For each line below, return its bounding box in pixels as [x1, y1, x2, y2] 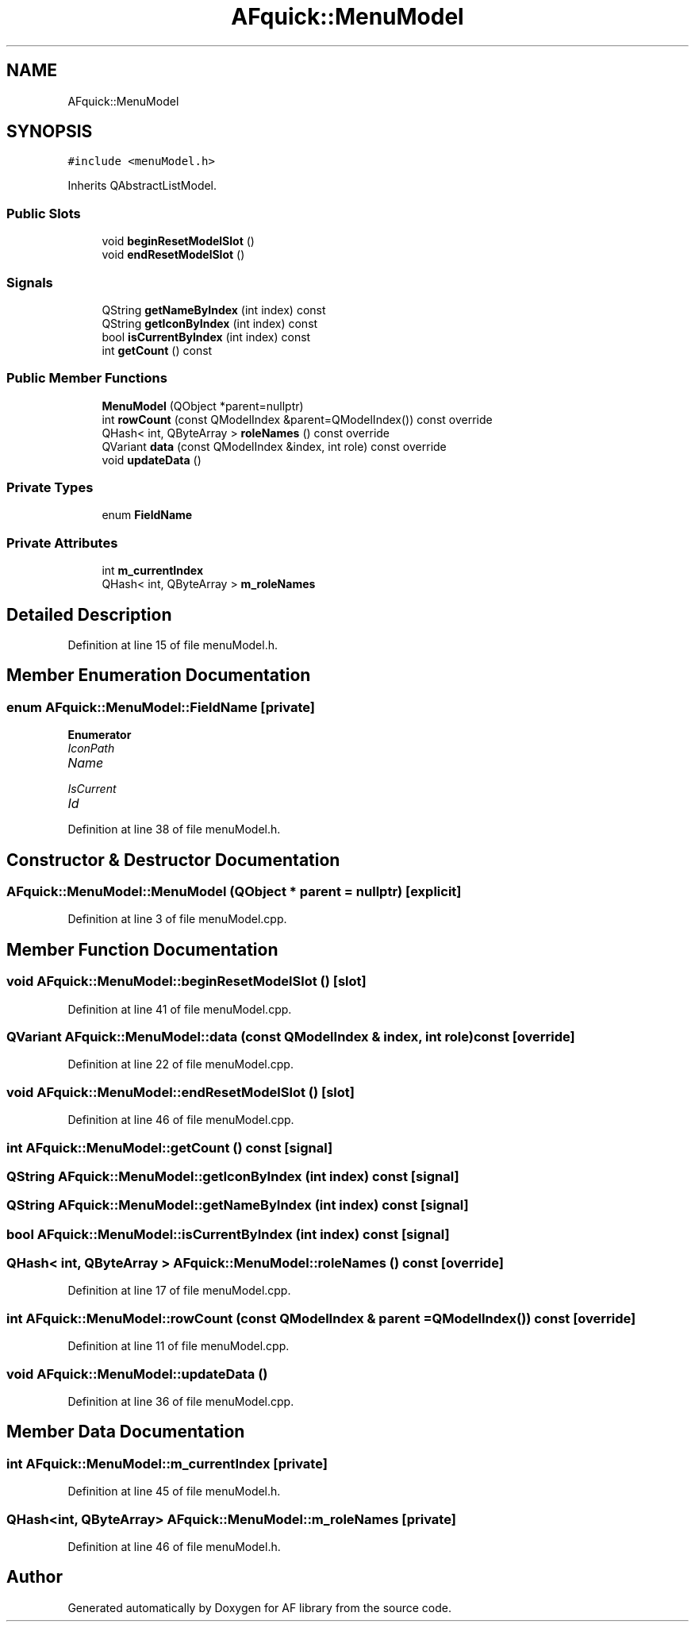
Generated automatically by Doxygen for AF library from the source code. [67, 1600, 452, 1615]
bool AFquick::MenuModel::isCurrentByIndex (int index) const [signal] [6, 1226, 450, 1242]
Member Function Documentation [6, 939, 278, 960]
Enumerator [67, 728, 132, 742]
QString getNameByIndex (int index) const [102, 302, 326, 317]
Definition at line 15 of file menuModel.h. [67, 638, 278, 652]
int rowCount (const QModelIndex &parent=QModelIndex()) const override [102, 412, 493, 426]
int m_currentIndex [102, 564, 204, 578]
